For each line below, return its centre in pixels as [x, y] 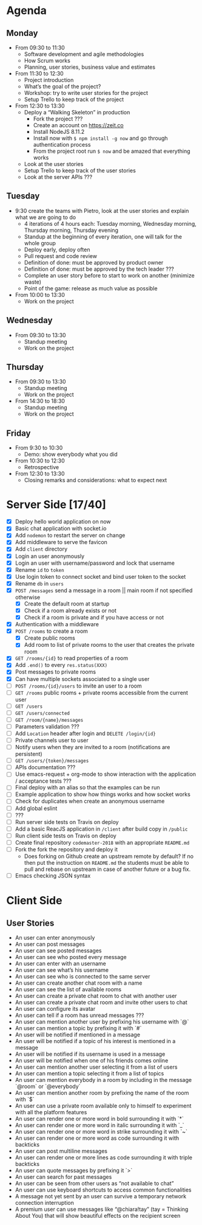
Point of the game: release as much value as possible [91, 288]
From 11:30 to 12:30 [39, 73]
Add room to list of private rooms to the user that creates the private [109, 645]
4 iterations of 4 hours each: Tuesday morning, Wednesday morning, [110, 223]
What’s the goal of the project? [62, 86]
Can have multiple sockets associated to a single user [82, 679]
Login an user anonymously [50, 556]
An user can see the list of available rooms [68, 989]
